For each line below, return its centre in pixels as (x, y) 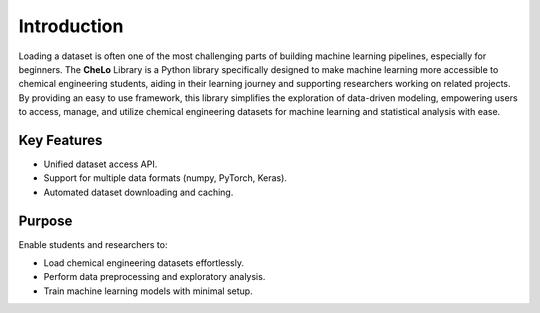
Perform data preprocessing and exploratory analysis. (154, 277)
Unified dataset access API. (100, 164)
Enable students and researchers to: (93, 244)
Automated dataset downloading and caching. (138, 192)
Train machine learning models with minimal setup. (148, 291)
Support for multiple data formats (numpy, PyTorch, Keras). (165, 178)
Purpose (45, 220)
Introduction (71, 26)
